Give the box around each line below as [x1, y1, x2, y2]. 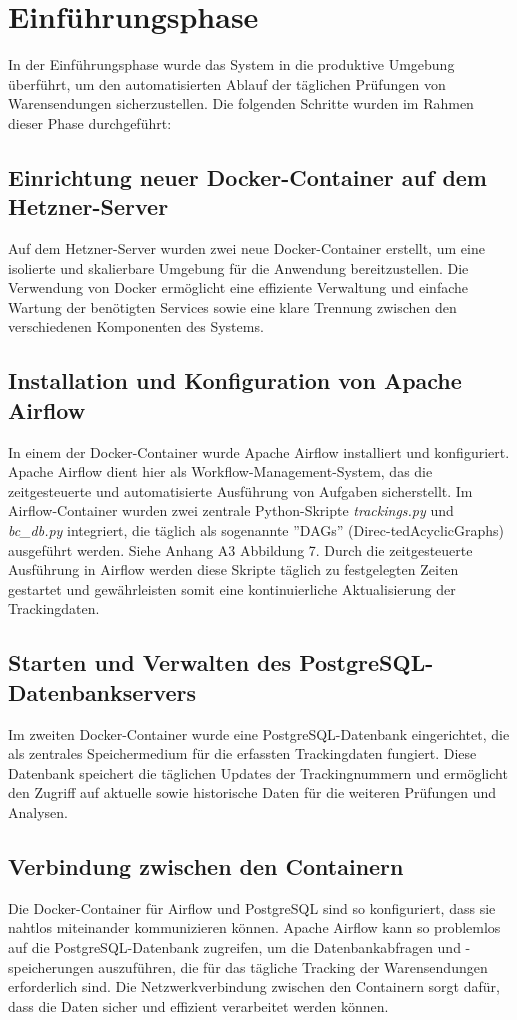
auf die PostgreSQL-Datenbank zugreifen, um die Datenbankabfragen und [8, 936, 461, 957]
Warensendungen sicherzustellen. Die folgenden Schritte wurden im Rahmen [8, 93, 474, 114]
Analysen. [8, 801, 68, 822]
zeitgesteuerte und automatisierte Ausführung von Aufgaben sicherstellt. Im [8, 480, 473, 501]
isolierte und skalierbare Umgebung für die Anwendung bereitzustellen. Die [8, 257, 469, 278]
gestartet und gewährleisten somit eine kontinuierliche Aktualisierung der [8, 578, 456, 599]
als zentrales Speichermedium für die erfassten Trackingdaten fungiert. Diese [8, 743, 477, 764]
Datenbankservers [8, 676, 196, 707]
